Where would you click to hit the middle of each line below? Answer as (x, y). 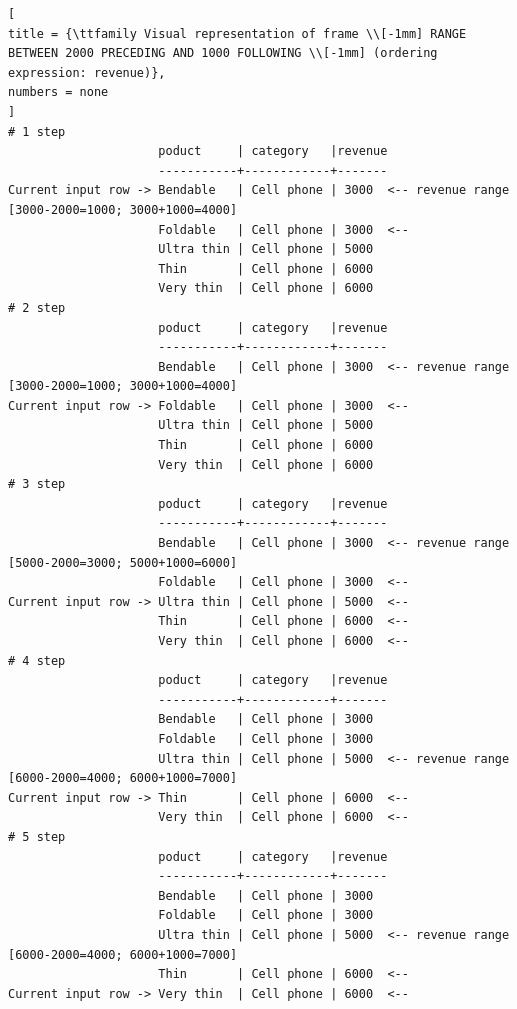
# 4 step (37, 660)
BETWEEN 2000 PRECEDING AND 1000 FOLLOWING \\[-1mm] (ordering (223, 53)
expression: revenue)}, (87, 72)
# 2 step (37, 307)
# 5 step (37, 836)
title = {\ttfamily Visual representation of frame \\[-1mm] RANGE (237, 33)
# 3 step (37, 484)
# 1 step (37, 131)
